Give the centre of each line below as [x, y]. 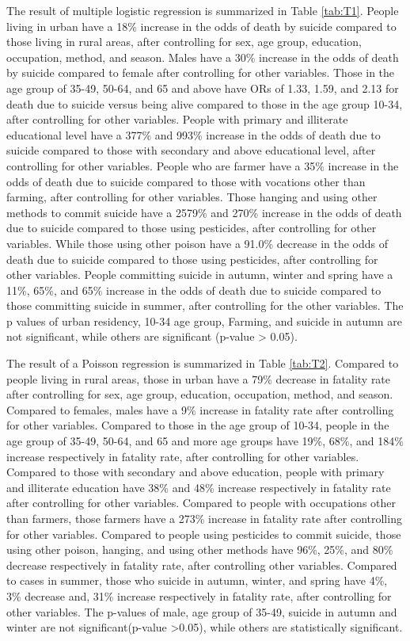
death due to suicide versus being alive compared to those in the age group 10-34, [205, 103]
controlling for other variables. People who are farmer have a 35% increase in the [203, 165]
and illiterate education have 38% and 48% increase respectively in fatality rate [199, 487]
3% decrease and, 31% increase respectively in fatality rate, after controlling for [199, 595]
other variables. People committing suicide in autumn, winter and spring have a [200, 275]
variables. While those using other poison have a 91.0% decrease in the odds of [197, 243]
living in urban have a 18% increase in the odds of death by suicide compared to [201, 26]
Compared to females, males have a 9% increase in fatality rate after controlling [200, 409]
